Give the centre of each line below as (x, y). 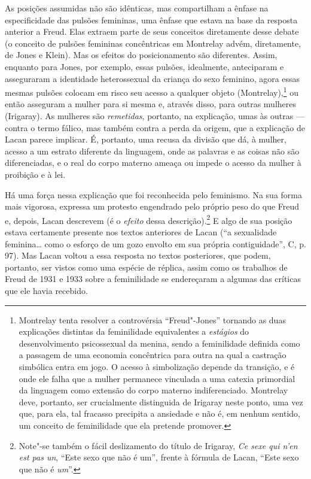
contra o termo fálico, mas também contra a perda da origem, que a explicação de (155, 127)
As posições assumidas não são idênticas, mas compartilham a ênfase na (137, 8)
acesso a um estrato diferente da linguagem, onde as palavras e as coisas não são (152, 151)
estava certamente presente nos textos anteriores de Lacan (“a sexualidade (141, 232)
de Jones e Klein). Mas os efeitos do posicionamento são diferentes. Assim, (141, 55)
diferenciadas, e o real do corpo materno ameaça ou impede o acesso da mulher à (153, 163)
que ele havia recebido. (46, 290)
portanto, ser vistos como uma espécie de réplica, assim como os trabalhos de (146, 267)
